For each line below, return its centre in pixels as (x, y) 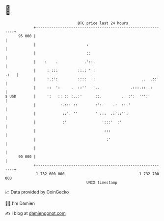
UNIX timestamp (102, 182)
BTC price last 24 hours (103, 23)
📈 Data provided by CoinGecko (37, 192)
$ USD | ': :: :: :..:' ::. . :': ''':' (78, 96)
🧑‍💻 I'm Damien (20, 203)
